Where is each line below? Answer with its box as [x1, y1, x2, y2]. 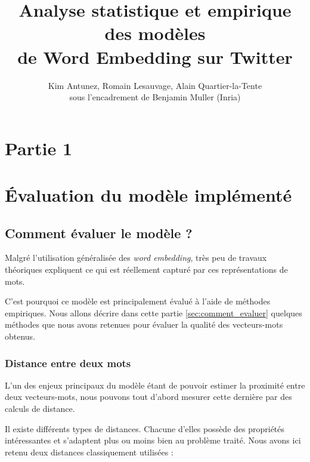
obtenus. [5, 330, 36, 343]
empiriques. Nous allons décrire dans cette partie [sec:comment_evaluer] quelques [5, 306, 302, 319]
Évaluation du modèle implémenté [5, 183, 292, 207]
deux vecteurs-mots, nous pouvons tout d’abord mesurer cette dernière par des [5, 390, 292, 403]
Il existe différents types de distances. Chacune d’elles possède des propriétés [5, 422, 285, 435]
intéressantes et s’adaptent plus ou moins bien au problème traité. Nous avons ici [5, 434, 301, 446]
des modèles [104, 21, 206, 45]
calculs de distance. [5, 402, 75, 415]
